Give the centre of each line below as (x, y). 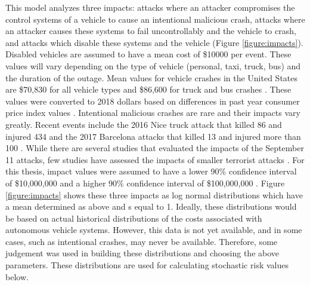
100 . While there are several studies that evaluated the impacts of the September (155, 148)
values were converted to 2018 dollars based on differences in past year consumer (153, 101)
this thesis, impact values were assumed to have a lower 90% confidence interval (151, 171)
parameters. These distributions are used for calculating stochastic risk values (147, 265)
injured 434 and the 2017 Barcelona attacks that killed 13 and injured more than (153, 136)
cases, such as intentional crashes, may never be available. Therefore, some (142, 241)
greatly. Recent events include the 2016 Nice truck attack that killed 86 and (144, 124)
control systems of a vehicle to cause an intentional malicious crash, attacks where (155, 19)
